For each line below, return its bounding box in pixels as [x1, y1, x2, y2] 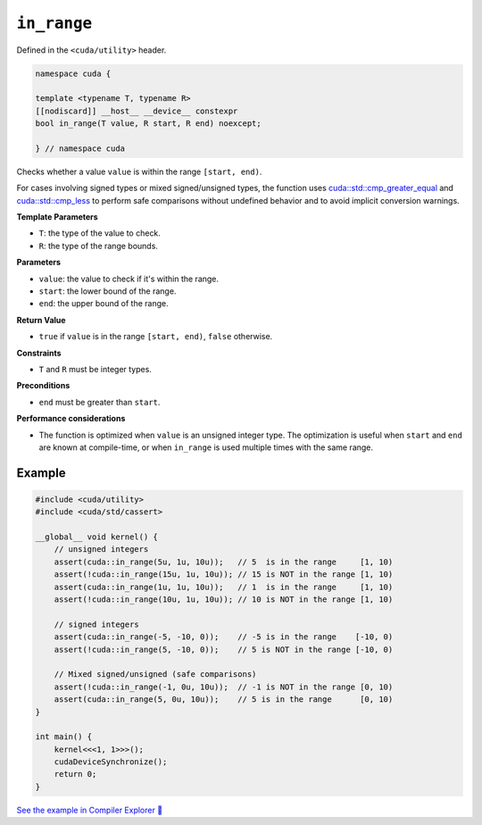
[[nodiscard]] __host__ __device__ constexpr [35, 105, 238, 116]
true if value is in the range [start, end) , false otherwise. [38, 331, 273, 342]
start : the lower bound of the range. [38, 286, 177, 296]
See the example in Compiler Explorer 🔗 [16, 804, 163, 815]
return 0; [54, 769, 97, 779]
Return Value [16, 314, 66, 325]
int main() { [35, 732, 93, 742]
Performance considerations [16, 413, 126, 424]
